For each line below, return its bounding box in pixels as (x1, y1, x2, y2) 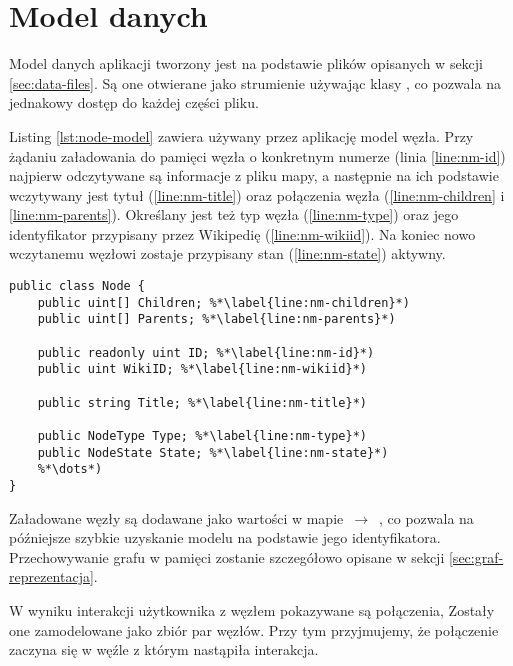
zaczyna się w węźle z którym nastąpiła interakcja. (9, 639, 319, 660)
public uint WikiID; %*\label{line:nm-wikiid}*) (37, 362, 367, 377)
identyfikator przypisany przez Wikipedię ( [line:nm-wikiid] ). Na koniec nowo (9, 223, 476, 244)
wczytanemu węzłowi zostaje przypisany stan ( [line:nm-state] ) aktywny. (9, 243, 446, 264)
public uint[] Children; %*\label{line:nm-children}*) (37, 295, 410, 310)
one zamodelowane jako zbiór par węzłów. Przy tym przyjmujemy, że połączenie (9, 619, 499, 640)
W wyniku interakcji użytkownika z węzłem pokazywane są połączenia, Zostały (9, 599, 495, 620)
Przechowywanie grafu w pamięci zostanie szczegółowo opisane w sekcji (9, 546, 445, 567)
